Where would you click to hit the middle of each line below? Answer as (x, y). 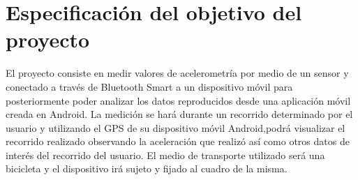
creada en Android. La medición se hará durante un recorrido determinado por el (179, 114)
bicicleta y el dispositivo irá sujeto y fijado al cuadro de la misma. (147, 168)
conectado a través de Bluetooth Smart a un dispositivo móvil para (149, 86)
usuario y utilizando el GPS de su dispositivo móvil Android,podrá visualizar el (176, 127)
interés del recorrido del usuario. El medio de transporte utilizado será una (165, 155)
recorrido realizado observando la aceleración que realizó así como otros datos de (178, 141)
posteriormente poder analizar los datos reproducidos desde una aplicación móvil (178, 100)
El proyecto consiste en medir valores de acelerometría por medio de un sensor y (177, 73)
